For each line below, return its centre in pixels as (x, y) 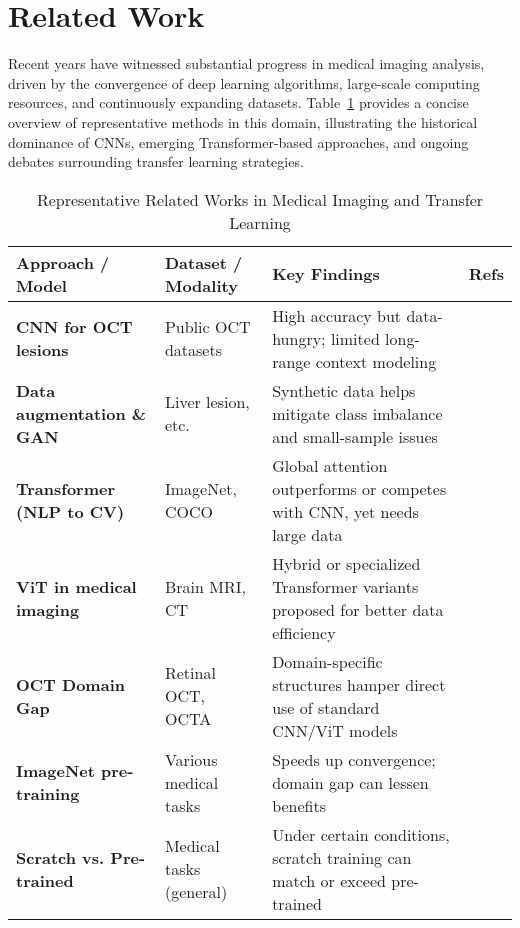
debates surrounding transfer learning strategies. (156, 161)
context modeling (376, 361)
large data (307, 534)
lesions (42, 350)
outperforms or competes (359, 488)
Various (191, 759)
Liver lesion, (207, 402)
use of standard (326, 707)
